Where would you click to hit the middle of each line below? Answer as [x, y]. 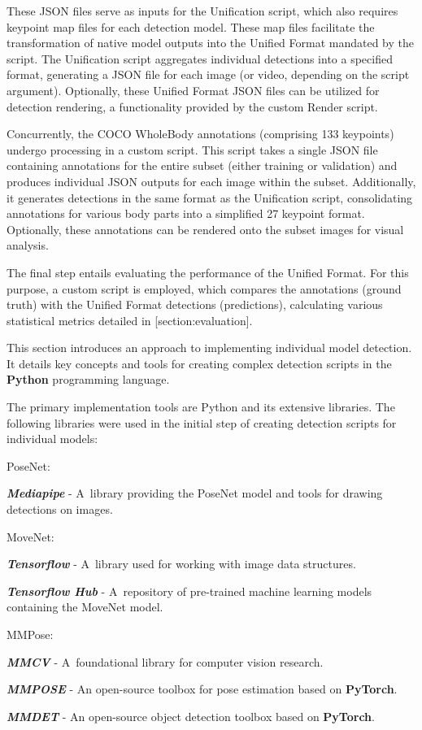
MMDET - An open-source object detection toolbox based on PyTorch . [191, 716]
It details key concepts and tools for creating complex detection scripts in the [199, 363]
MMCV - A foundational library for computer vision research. [165, 661]
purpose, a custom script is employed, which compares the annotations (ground [204, 288]
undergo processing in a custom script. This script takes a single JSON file [192, 149]
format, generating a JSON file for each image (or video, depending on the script [208, 74]
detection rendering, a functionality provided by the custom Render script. [192, 106]
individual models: [52, 439]
